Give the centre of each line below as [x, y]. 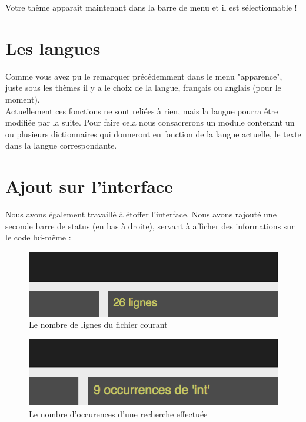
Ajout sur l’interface [89, 186]
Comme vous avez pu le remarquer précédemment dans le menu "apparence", [144, 76]
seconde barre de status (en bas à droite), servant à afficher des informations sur [150, 225]
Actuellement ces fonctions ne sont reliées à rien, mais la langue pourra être [142, 111]
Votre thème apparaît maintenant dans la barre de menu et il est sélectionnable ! [151, 7]
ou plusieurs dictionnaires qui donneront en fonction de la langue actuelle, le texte [153, 133]
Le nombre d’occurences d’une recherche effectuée [118, 413]
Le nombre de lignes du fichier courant [98, 324]
